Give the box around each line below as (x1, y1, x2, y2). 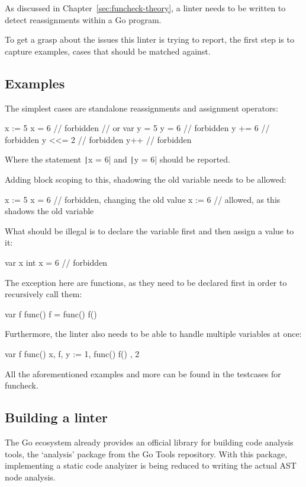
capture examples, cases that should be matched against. (5, 44, 211, 57)
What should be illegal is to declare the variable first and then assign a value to (5, 224, 294, 237)
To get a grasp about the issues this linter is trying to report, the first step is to (5, 33, 294, 46)
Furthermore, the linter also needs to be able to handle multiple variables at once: (5, 327, 302, 340)
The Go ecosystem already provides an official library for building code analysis (5, 435, 294, 448)
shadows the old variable (5, 205, 94, 217)
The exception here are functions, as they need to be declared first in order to (5, 276, 287, 288)
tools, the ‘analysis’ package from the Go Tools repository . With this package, (5, 447, 288, 460)
